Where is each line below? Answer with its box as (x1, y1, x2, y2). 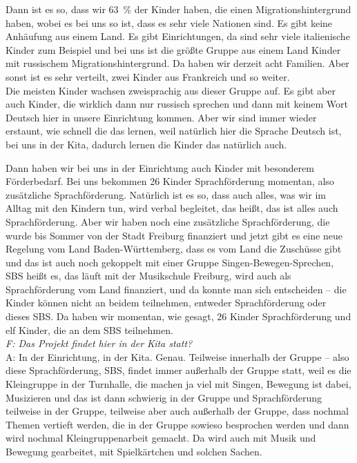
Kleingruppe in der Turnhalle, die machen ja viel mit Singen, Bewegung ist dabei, (6, 377, 351, 391)
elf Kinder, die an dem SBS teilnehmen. (6, 322, 173, 337)
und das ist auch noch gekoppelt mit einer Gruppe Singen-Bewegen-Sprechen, (6, 255, 334, 269)
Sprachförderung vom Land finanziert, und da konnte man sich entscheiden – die (6, 282, 347, 296)
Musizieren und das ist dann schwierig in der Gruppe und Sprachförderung (6, 390, 322, 404)
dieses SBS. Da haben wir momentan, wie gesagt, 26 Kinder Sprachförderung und (6, 309, 351, 324)
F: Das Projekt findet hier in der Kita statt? (6, 336, 193, 351)
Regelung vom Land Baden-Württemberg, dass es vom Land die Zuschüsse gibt (6, 242, 342, 256)
